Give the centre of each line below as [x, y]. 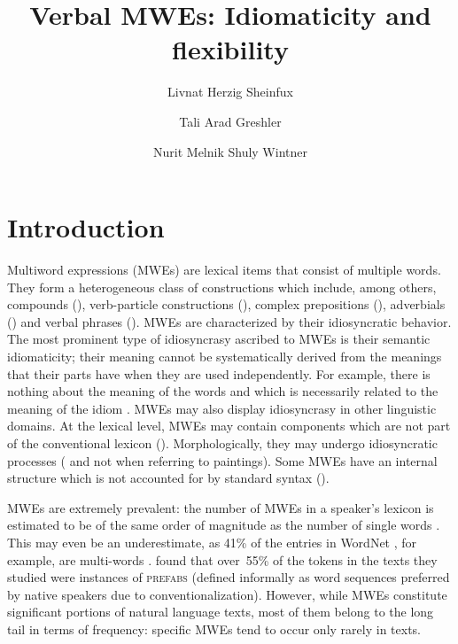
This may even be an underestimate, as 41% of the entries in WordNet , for [212, 542]
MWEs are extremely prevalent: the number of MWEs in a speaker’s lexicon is [221, 507]
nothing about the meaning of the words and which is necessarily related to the [223, 391]
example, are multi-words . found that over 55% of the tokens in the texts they [222, 559]
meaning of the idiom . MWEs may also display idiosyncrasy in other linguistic [222, 408]
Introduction [86, 227]
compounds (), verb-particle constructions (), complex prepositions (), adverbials [226, 304]
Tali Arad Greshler [230, 121]
